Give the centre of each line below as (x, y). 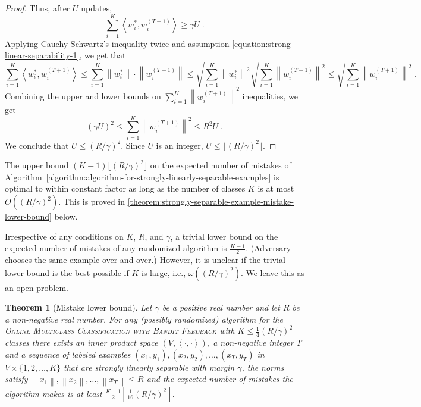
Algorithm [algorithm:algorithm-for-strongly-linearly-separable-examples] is (142, 176)
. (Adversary (268, 248)
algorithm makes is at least (54, 393)
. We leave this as (273, 272)
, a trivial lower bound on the (224, 236)
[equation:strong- (263, 43)
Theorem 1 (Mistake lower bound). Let (78, 307)
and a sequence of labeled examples (68, 354)
